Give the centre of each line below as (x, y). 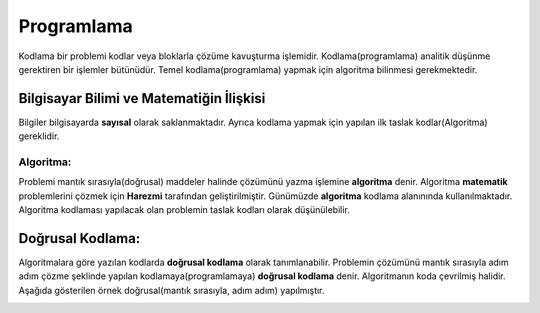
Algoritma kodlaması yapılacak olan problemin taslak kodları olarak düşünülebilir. (184, 210)
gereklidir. (39, 136)
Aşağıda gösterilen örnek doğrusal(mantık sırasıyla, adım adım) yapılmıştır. (171, 290)
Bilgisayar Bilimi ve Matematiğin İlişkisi (142, 98)
